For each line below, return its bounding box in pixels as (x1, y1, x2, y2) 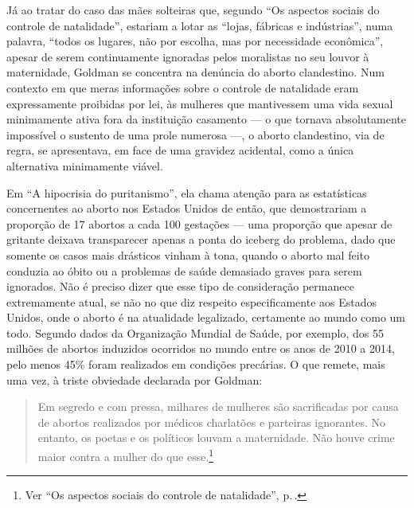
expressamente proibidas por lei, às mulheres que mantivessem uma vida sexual (6, 95, 393, 111)
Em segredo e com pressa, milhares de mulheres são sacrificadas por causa (37, 398, 399, 415)
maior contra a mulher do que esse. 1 (37, 446, 214, 464)
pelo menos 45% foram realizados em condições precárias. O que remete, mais (6, 356, 385, 373)
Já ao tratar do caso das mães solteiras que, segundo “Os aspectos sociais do (6, 2, 380, 18)
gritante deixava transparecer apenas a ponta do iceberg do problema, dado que (6, 231, 396, 248)
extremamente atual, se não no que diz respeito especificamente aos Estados (6, 293, 377, 310)
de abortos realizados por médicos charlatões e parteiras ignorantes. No (37, 413, 386, 430)
